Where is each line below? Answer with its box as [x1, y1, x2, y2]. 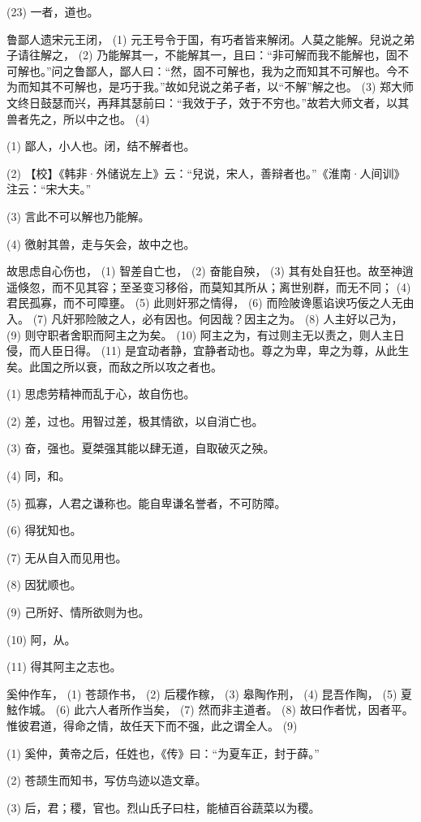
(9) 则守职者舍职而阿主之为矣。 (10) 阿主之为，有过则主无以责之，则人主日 [6, 326, 405, 343]
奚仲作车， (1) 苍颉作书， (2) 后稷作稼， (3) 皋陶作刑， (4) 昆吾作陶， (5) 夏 [6, 685, 413, 702]
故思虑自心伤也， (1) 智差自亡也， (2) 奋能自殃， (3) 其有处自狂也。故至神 [6, 262, 402, 279]
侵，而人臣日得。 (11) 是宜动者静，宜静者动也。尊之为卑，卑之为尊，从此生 [6, 342, 410, 359]
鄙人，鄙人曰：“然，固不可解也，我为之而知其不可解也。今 [85, 62, 398, 79]
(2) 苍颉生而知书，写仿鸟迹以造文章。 [6, 772, 207, 789]
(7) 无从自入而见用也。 [6, 548, 127, 565]
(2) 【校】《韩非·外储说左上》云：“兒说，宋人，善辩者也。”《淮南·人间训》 [6, 164, 406, 181]
